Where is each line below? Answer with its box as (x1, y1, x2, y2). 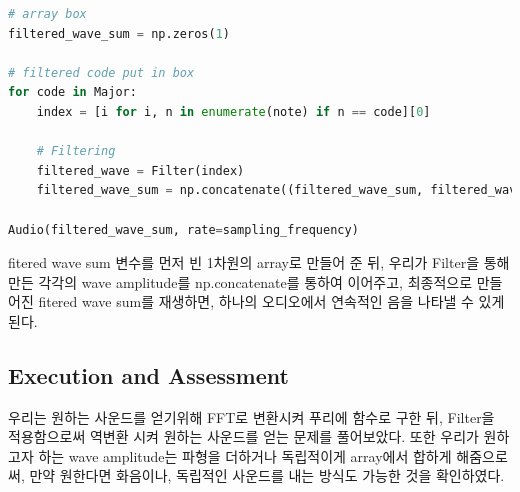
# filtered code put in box (8, 65, 195, 80)
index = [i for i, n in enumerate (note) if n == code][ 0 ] (36, 104, 431, 119)
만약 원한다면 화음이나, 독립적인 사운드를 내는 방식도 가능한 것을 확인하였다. (29, 465, 505, 486)
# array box (8, 7, 87, 21)
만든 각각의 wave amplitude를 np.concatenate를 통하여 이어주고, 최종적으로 (8, 271, 473, 292)
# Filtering (36, 144, 116, 159)
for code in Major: (8, 85, 137, 100)
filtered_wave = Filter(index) (36, 163, 245, 178)
